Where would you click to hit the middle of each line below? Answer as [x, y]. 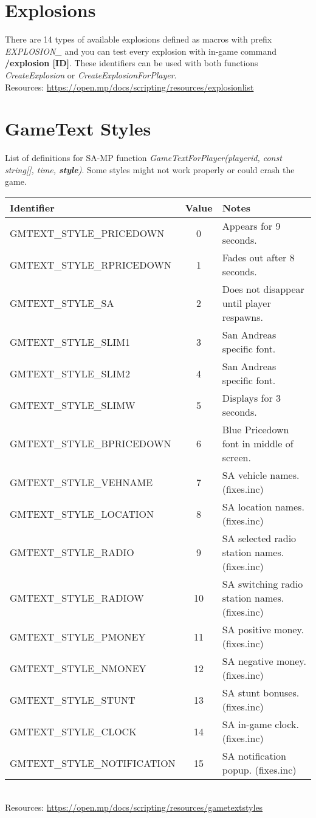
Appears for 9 [251, 226]
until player [246, 303]
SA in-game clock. [260, 724]
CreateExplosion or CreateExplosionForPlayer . [91, 74]
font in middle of [258, 443]
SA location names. [263, 507]
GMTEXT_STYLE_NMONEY [78, 668]
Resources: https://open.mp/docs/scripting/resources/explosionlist [129, 87]
